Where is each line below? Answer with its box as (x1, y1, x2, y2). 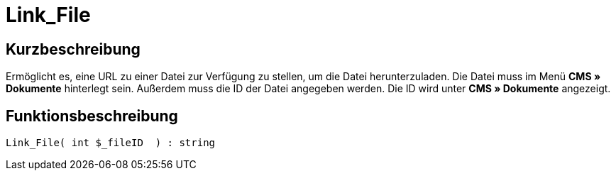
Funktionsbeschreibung (6, 106, 178, 125)
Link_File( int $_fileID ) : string (6, 137, 216, 149)
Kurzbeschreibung (6, 40, 141, 58)
